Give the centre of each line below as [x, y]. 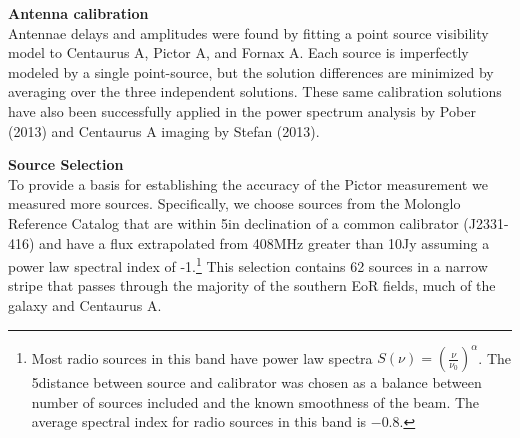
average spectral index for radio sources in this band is [199, 421]
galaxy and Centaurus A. [85, 304]
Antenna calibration [78, 13]
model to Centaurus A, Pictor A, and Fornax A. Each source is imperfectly [238, 52]
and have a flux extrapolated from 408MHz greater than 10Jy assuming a [264, 242]
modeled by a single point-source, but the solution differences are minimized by [251, 71]
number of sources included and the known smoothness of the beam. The [255, 401]
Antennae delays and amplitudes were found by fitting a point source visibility [248, 32]
